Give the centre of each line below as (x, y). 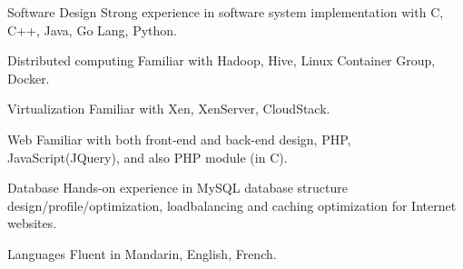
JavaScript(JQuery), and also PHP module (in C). (148, 157)
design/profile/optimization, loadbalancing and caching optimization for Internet (232, 205)
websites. (32, 223)
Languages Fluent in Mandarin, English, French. (142, 253)
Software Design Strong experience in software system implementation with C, (226, 12)
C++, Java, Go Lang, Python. (92, 30)
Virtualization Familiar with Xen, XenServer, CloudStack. (169, 109)
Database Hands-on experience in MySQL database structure (177, 188)
